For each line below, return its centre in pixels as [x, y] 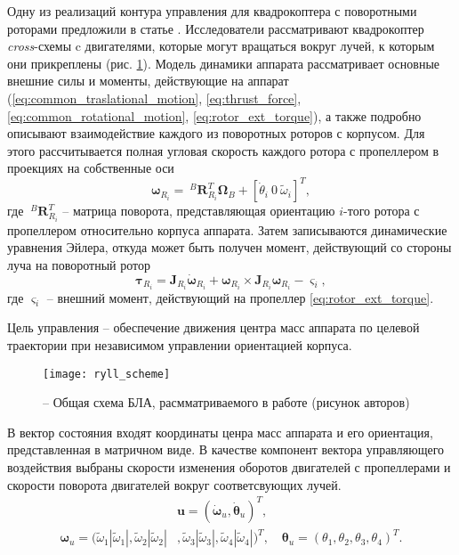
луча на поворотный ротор [79, 264]
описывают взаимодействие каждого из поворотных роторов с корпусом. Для [216, 133]
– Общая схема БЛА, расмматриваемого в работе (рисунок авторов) [226, 402]
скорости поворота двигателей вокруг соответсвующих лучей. [174, 484]
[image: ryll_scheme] [107, 374]
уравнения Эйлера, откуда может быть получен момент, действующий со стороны [229, 247]
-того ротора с [382, 211]
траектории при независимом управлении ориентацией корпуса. [180, 345]
